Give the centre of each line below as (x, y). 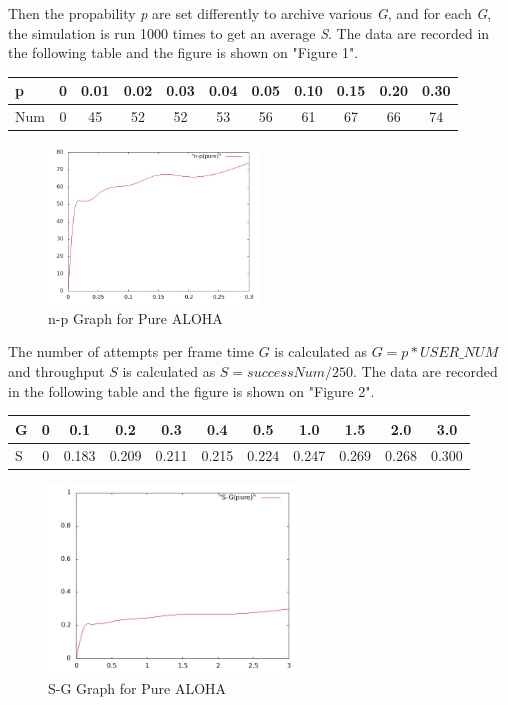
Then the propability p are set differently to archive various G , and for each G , (250, 13)
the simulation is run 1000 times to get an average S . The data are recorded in (249, 32)
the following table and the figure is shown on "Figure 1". (183, 52)
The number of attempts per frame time (131, 351)
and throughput (56, 371)
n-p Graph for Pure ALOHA (135, 317)
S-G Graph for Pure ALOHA (137, 688)
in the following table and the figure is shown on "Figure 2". (191, 390)
